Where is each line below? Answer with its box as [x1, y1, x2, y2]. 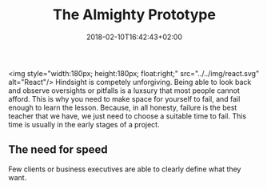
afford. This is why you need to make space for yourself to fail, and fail [8, 94, 241, 103]
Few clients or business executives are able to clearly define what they [8, 164, 241, 174]
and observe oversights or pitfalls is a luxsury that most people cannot [8, 86, 240, 95]
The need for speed [8, 143, 108, 157]
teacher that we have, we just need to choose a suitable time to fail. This [8, 111, 246, 121]
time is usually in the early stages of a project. [8, 119, 160, 129]
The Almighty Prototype [53, 6, 216, 24]
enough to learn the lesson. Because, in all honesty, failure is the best [8, 103, 237, 112]
